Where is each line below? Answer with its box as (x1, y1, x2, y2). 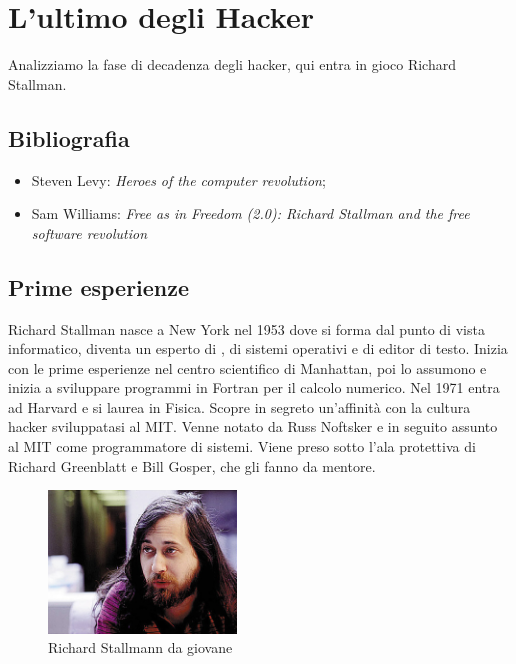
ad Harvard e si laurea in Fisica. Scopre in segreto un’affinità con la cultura (8, 396, 471, 417)
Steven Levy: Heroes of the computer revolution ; (31, 169, 326, 190)
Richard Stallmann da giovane (48, 637, 233, 658)
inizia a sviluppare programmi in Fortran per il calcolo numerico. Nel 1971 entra (8, 377, 500, 398)
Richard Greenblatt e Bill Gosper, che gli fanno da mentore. (8, 455, 376, 476)
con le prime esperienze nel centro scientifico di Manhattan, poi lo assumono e (8, 357, 487, 378)
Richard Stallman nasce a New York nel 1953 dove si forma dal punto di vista (8, 318, 485, 339)
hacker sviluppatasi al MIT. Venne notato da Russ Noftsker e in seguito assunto (8, 416, 498, 437)
